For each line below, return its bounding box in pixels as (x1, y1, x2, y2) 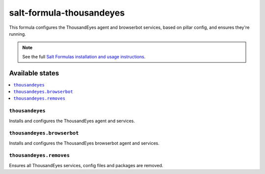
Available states (9, 69, 59, 77)
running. (9, 31, 26, 37)
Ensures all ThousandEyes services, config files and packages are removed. (9, 162, 163, 168)
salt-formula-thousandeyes (9, 7, 125, 18)
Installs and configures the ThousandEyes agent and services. (9, 118, 135, 124)
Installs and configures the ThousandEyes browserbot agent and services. (9, 140, 159, 146)
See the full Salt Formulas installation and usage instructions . (22, 54, 146, 60)
